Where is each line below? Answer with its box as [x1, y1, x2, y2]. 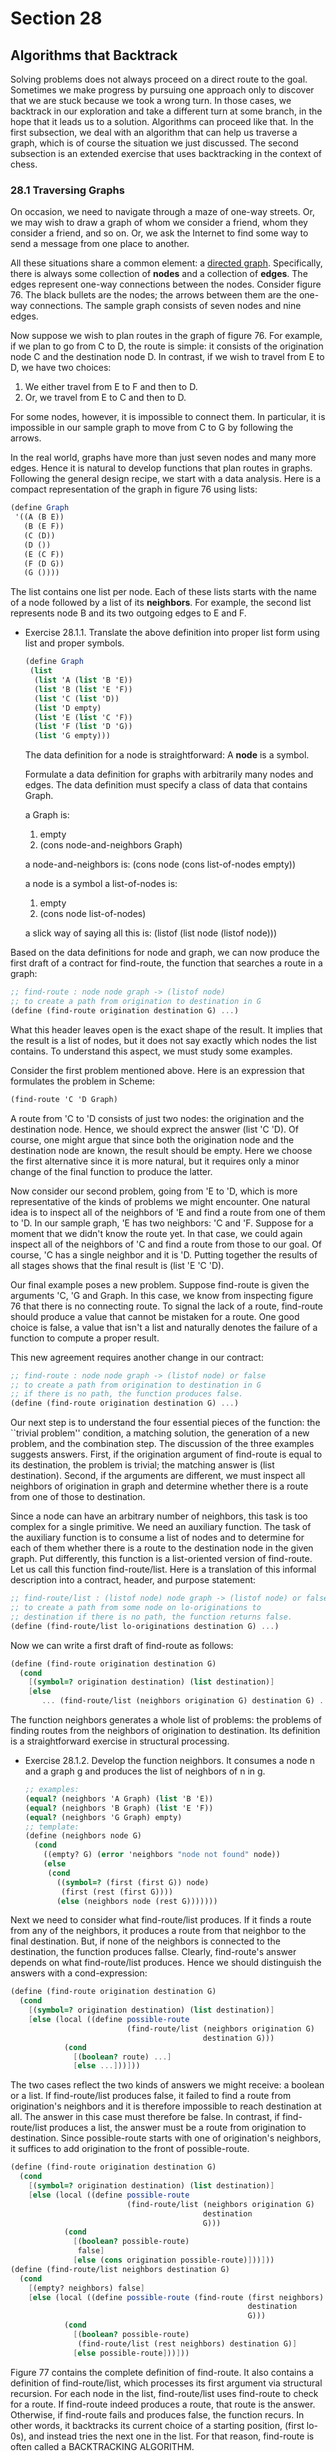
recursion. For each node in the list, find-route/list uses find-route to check [10, 2387, 319, 2399]
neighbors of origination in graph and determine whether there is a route [10, 1480, 309, 1492]
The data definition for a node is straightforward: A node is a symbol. [24, 749, 310, 761]
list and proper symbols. [24, 637, 125, 649]
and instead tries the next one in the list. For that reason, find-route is [28, 2430, 315, 2442]
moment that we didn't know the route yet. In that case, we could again [10, 1227, 303, 1239]
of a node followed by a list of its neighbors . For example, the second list [10, 597, 312, 609]
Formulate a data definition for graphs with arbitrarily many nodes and [24, 768, 314, 781]
